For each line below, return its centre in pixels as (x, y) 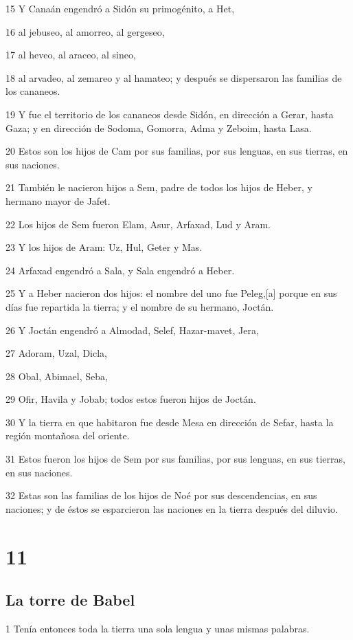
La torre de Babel (70, 600)
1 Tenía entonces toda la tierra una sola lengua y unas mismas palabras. (158, 629)
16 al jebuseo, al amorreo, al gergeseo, (85, 31)
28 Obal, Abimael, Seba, (57, 376)
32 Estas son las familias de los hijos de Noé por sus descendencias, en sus (161, 495)
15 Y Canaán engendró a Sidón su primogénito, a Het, (120, 8)
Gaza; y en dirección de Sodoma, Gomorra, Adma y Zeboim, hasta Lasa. (159, 128)
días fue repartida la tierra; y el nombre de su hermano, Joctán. (140, 306)
